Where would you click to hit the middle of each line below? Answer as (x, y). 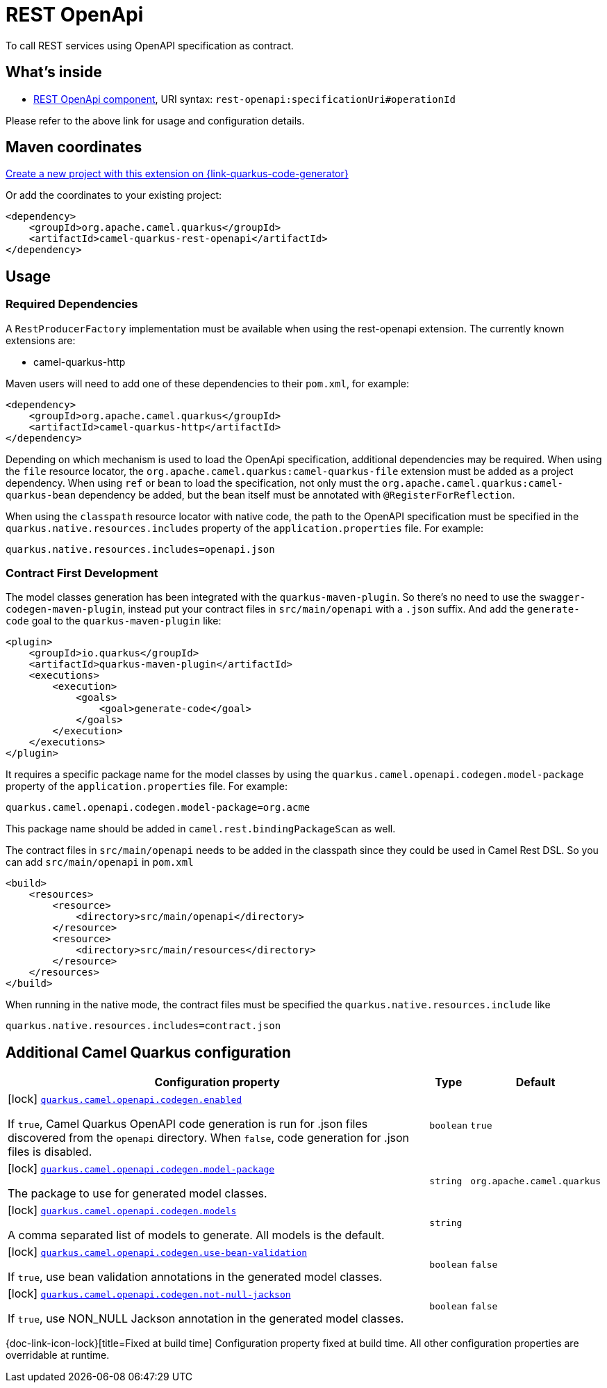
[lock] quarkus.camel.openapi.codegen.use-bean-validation (158, 1252)
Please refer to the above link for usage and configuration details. (155, 120)
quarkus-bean (41, 495)
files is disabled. (50, 1152)
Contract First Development (82, 573)
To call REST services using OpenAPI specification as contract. (150, 45)
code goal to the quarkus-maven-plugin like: (114, 621)
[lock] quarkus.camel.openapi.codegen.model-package (141, 1169)
